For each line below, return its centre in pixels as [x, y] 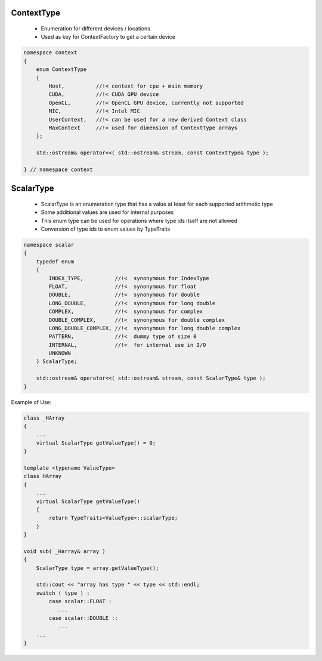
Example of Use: [31, 402]
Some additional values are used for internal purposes [107, 212]
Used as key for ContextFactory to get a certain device [108, 37]
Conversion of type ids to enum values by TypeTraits [106, 229]
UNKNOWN [60, 353]
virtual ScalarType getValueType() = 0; [96, 443]
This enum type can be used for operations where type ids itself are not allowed [139, 221]
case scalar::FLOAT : [80, 601]
